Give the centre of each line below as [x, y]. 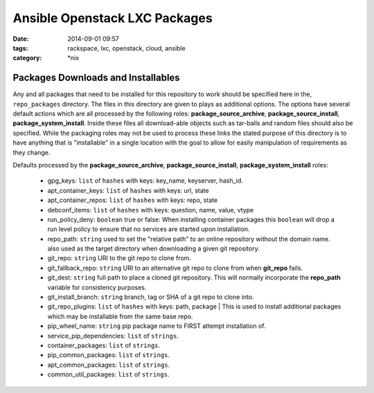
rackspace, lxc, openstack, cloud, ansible [127, 48]
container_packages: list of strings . [104, 345]
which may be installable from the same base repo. [120, 316]
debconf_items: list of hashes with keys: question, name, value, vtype [151, 210]
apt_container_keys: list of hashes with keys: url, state [128, 190]
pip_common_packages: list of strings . [108, 355]
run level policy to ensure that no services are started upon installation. [149, 229]
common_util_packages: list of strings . [108, 374]
